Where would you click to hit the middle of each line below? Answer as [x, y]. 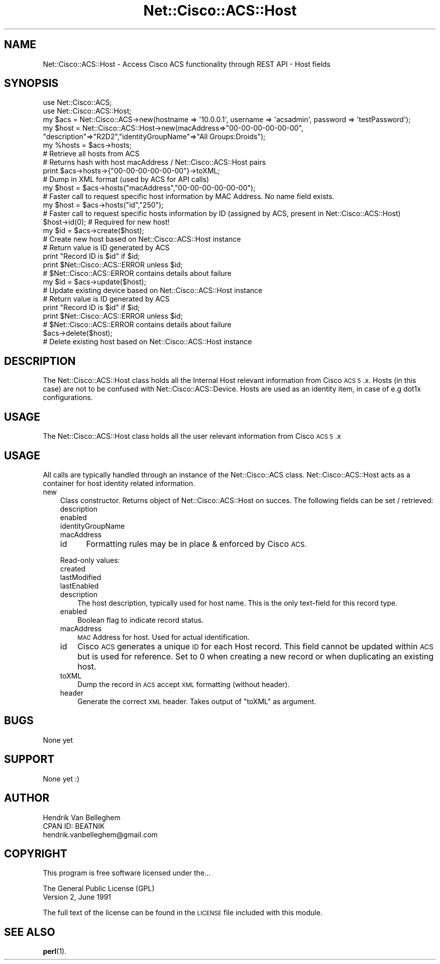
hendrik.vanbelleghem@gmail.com [100, 834]
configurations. [68, 398]
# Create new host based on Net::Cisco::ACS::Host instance [142, 239]
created [73, 568]
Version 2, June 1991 [77, 897]
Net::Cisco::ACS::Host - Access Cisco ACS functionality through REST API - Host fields [187, 64]
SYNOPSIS [31, 83]
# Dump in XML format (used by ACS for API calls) [126, 179]
